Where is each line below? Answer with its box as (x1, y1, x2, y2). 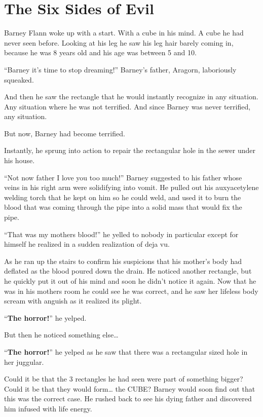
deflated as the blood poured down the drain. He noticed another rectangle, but (4, 266, 252, 276)
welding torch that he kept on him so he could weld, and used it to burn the (4, 192, 241, 202)
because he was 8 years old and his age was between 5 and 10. (4, 47, 197, 58)
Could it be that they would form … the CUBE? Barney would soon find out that (4, 383, 255, 394)
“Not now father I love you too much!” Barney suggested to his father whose (4, 172, 242, 182)
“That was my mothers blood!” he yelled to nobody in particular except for (4, 229, 239, 239)
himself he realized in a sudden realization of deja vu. (4, 239, 170, 249)
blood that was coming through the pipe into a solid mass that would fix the (4, 202, 242, 212)
